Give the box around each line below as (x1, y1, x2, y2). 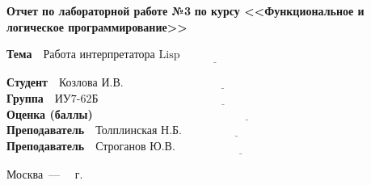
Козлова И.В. (58, 78, 124, 90)
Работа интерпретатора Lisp (43, 49, 180, 61)
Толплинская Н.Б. (95, 125, 182, 137)
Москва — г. (6, 166, 83, 182)
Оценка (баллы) (6, 105, 93, 122)
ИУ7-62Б (54, 94, 99, 105)
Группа (6, 90, 44, 106)
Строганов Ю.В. (95, 141, 175, 153)
